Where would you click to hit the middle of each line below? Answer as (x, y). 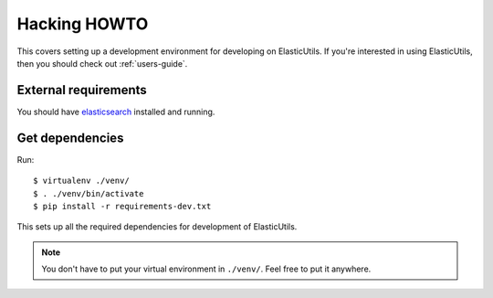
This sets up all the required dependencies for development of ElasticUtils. (157, 227)
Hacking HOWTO (83, 24)
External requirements (82, 90)
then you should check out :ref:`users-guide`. (102, 63)
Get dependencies (70, 138)
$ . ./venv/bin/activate (89, 193)
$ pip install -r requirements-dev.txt (122, 206)
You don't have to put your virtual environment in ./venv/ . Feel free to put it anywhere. (206, 269)
